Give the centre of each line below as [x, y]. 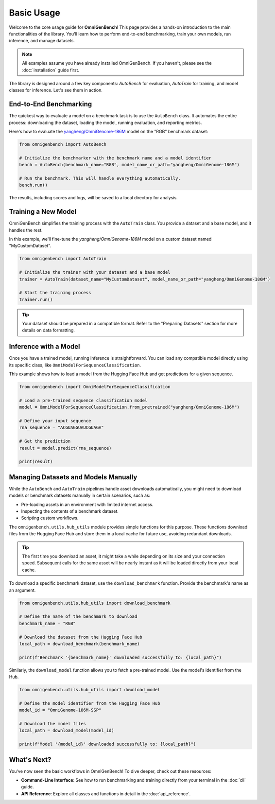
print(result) [36, 462]
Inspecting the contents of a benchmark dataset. [70, 511]
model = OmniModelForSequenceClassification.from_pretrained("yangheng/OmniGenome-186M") [129, 407]
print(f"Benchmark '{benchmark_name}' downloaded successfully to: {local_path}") [120, 657]
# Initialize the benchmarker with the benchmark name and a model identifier [115, 158]
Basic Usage [34, 13]
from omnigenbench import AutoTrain [63, 259]
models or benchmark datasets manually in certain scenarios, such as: [80, 495]
